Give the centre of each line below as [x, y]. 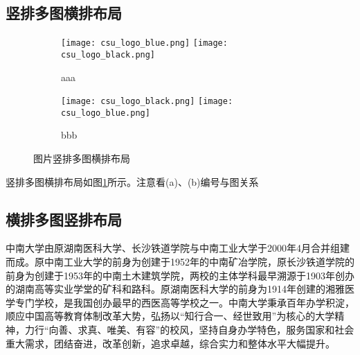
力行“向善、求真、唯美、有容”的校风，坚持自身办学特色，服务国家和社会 [189, 329]
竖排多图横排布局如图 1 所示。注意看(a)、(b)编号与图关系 [132, 181]
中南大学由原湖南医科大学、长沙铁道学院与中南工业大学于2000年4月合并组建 [178, 248]
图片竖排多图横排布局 [82, 158]
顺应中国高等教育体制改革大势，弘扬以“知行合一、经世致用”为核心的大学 [170, 316]
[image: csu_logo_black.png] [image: [147, 102]
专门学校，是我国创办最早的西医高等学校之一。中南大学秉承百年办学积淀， [184, 302]
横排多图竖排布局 [64, 219]
